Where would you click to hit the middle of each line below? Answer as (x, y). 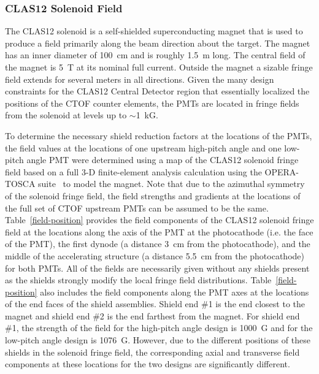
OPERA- (282, 171)
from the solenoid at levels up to (66, 115)
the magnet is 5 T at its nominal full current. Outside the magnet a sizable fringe (159, 67)
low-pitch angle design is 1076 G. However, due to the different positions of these (158, 340)
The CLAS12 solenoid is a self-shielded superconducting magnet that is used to (154, 31)
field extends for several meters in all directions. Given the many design (140, 79)
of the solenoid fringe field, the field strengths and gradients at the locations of (153, 195)
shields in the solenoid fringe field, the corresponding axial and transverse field (152, 352)
